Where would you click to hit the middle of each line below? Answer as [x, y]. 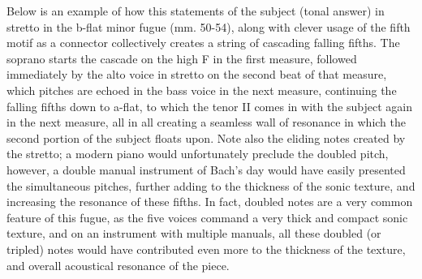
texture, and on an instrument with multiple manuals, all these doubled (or [194, 233]
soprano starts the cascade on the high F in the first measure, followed [182, 58]
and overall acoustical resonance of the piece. [118, 265]
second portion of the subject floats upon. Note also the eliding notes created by [206, 137]
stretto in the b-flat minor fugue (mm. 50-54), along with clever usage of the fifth [209, 26]
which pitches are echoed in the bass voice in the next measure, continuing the [202, 90]
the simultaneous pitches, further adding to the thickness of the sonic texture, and [211, 185]
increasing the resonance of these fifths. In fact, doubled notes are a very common [210, 202]
